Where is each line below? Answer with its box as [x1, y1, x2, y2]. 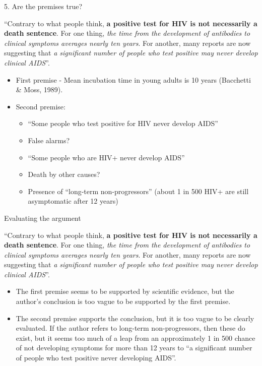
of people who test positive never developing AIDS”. [16, 352, 176, 363]
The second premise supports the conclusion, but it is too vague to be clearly [16, 313, 254, 323]
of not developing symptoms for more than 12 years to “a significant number [16, 342, 252, 353]
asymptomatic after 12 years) [28, 196, 118, 206]
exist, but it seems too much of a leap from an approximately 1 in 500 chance [16, 332, 255, 343]
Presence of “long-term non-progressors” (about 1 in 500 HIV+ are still [28, 186, 249, 196]
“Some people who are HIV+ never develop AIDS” [28, 152, 185, 162]
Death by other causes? [28, 169, 100, 179]
